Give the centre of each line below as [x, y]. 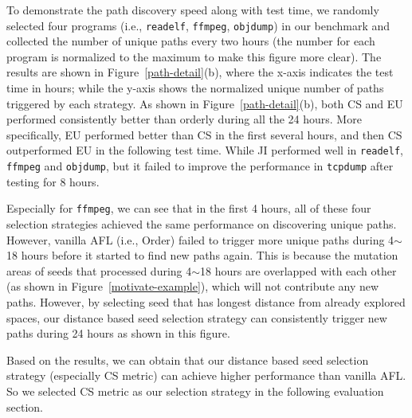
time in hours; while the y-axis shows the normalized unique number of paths [195, 88]
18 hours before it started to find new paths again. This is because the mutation [202, 255]
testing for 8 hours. [53, 181]
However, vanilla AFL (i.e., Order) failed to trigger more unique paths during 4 [200, 239]
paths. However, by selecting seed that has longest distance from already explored [206, 301]
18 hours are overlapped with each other [298, 270]
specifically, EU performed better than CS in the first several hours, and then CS [204, 134]
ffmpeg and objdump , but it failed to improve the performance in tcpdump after [200, 166]
